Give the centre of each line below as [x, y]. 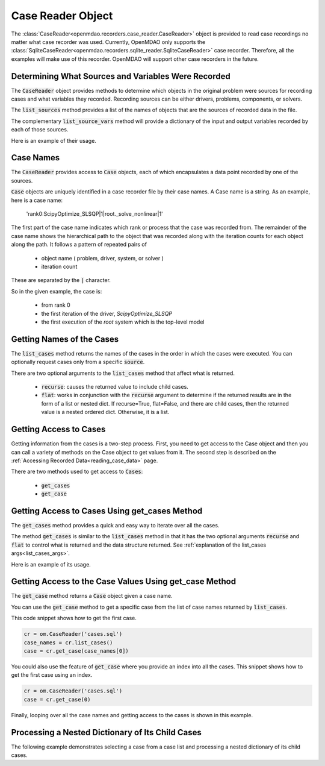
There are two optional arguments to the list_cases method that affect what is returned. [123, 373]
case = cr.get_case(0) [57, 699]
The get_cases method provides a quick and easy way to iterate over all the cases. [115, 525]
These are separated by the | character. [61, 280]
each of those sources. [40, 130]
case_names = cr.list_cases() [68, 642]
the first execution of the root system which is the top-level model [123, 322]
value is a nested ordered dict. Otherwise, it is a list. [105, 412]
